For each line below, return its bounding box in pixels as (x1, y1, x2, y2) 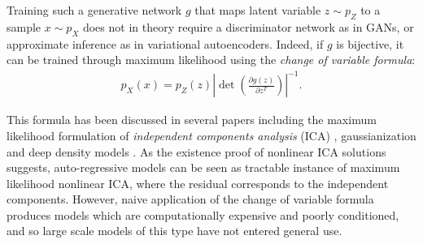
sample (7, 18, 41, 35)
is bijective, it (336, 35, 404, 52)
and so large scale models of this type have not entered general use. (7, 222, 342, 239)
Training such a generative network (7, 2, 182, 18)
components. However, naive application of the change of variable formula (7, 190, 374, 208)
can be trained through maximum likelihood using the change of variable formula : (7, 51, 416, 68)
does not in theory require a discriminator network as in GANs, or (82, 18, 414, 35)
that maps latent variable (194, 2, 321, 18)
